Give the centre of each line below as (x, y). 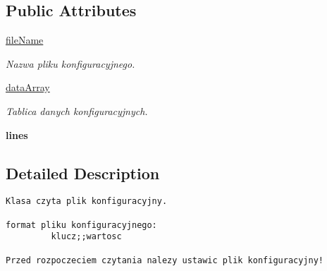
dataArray (28, 87)
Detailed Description (83, 173)
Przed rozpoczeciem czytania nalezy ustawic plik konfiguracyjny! (165, 260)
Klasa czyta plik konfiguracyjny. (87, 201)
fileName (25, 40)
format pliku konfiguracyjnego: (81, 225)
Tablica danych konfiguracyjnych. (77, 110)
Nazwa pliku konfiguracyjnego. (70, 63)
